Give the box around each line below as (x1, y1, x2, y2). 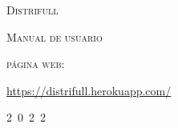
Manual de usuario (6, 28, 103, 45)
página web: (6, 55, 65, 72)
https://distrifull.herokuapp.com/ (6, 82, 172, 98)
